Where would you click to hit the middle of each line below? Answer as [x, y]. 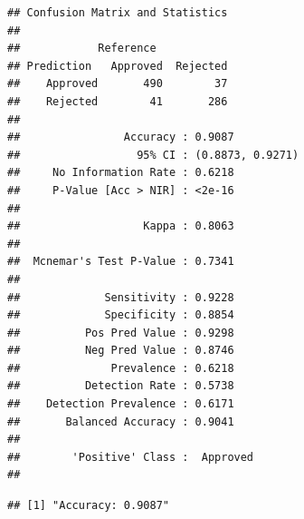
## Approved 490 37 [118, 84]
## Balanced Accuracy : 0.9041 [121, 421]
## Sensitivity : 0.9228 [121, 297]
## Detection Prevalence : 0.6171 [121, 404]
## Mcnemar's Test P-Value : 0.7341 [121, 262]
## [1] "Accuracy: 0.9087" [88, 506]
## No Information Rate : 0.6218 [121, 173]
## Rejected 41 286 [118, 101]
